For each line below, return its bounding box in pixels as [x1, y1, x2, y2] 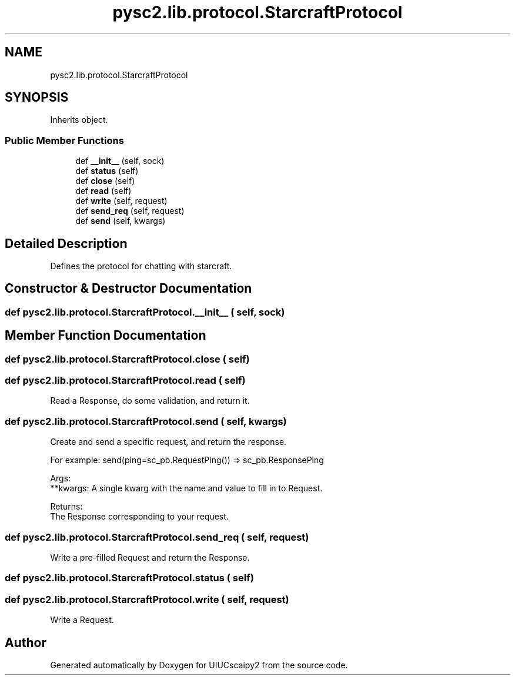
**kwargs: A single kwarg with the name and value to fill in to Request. [50, 483, 323, 494]
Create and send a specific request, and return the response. [50, 437, 287, 447]
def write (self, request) [75, 196, 168, 206]
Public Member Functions [5, 134, 124, 146]
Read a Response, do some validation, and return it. [50, 396, 250, 406]
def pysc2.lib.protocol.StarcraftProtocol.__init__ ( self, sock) [5, 306, 285, 318]
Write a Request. [50, 615, 114, 625]
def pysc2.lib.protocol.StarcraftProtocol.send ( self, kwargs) [5, 415, 287, 427]
